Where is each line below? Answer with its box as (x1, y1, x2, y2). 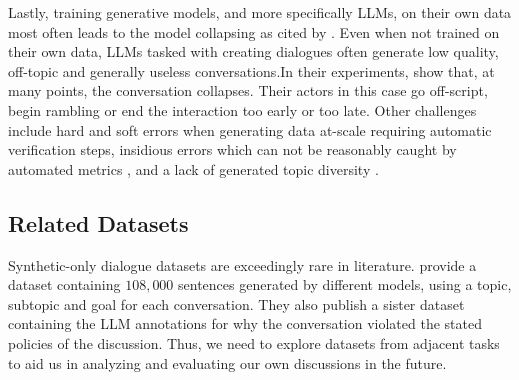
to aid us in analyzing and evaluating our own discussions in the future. (8, 352, 447, 373)
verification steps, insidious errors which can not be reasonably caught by (8, 139, 457, 160)
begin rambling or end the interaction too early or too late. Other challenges (8, 99, 477, 120)
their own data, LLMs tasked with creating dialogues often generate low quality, (8, 41, 499, 62)
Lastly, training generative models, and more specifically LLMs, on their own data (8, 2, 512, 22)
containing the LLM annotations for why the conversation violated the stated (8, 313, 482, 334)
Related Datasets (8, 207, 189, 238)
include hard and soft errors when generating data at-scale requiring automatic (8, 119, 492, 140)
